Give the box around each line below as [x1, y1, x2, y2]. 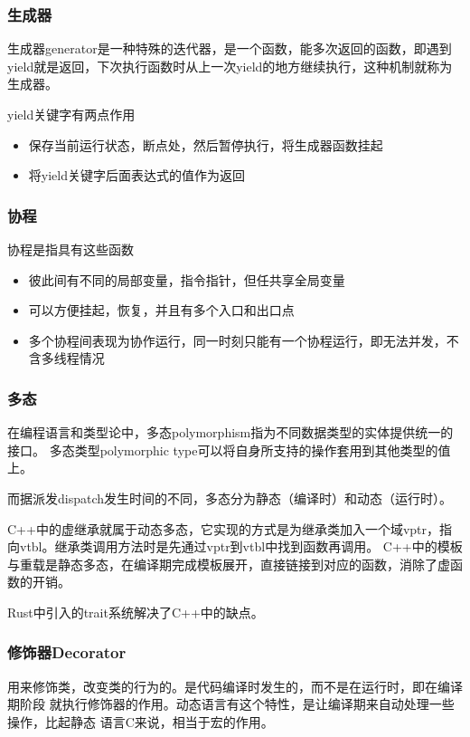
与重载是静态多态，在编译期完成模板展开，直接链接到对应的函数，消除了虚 [7, 554, 450, 573]
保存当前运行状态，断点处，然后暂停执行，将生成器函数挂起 [28, 135, 383, 154]
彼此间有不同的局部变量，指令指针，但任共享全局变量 [28, 270, 345, 289]
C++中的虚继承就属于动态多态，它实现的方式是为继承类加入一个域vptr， [7, 519, 439, 538]
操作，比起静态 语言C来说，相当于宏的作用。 [7, 712, 274, 731]
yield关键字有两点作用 [7, 105, 136, 123]
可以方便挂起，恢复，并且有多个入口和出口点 [28, 301, 295, 320]
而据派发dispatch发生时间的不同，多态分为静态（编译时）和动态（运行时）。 [7, 488, 453, 507]
